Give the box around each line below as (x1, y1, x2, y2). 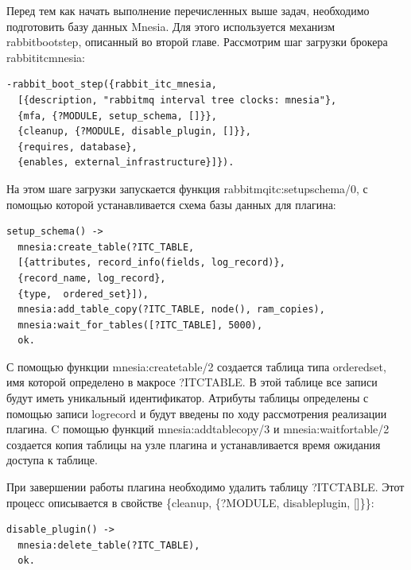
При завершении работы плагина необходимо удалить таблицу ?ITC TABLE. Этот (6, 479, 405, 495)
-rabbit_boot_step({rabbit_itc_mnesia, (6, 79, 217, 91)
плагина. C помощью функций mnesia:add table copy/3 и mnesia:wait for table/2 (6, 421, 390, 437)
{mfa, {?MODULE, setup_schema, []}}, (17, 110, 217, 122)
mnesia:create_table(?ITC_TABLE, (17, 241, 195, 253)
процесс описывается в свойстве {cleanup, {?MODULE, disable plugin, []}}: (6, 494, 374, 510)
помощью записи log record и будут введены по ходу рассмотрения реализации (6, 405, 387, 421)
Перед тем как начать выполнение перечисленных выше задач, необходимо (6, 2, 370, 18)
